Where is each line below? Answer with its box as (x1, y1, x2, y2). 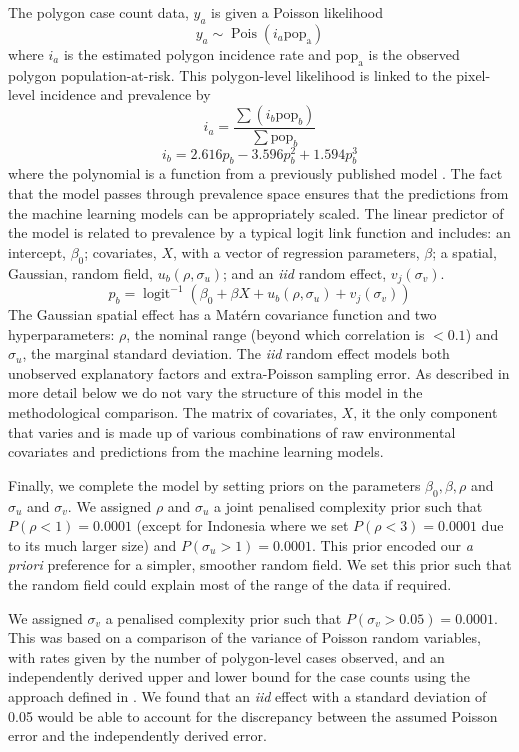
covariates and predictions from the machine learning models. (8, 441, 384, 462)
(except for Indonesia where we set (136, 515, 349, 536)
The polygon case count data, (8, 2, 189, 22)
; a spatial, (432, 241, 497, 262)
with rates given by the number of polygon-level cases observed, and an (8, 646, 445, 667)
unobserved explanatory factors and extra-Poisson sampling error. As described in (8, 362, 510, 383)
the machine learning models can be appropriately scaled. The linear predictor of (8, 202, 504, 223)
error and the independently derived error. (8, 725, 267, 746)
